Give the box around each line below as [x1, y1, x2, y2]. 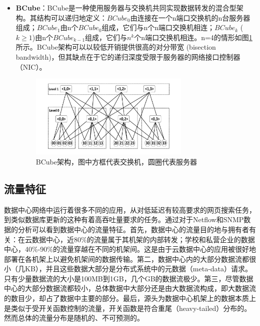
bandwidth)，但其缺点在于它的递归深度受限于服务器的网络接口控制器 [15, 51, 240, 62]
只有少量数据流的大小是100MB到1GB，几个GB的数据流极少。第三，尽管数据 [4, 273, 253, 283]
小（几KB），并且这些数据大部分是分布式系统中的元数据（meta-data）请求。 [4, 263, 252, 274]
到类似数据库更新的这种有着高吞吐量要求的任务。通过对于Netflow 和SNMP [4, 214, 244, 225]
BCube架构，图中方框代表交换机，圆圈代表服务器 [35, 156, 197, 167]
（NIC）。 [15, 61, 46, 72]
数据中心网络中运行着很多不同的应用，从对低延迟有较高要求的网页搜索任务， [4, 204, 256, 215]
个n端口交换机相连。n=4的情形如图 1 [134, 32, 252, 42]
